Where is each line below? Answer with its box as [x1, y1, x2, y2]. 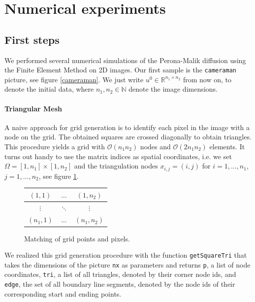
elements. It [209, 141, 245, 151]
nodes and [140, 141, 171, 151]
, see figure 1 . [38, 170, 79, 181]
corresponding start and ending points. [4, 288, 122, 299]
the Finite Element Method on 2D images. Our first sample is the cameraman [4, 65, 236, 75]
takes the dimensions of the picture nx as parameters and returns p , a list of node [4, 259, 251, 269]
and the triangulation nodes [74, 161, 158, 171]
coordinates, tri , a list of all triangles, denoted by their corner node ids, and [4, 269, 236, 279]
